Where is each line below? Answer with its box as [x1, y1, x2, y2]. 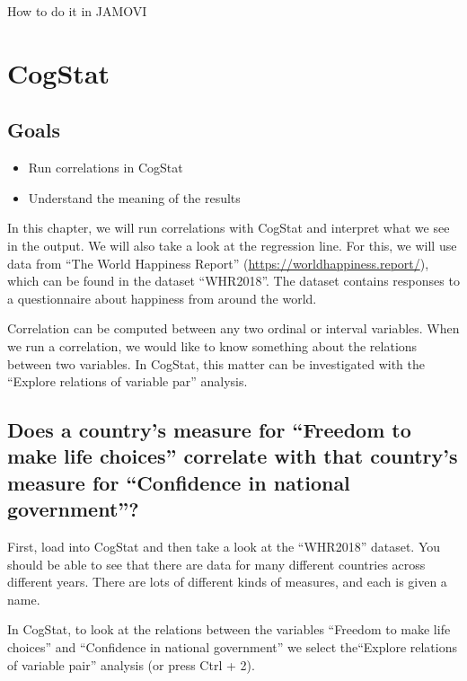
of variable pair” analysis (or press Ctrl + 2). [7, 655, 255, 674]
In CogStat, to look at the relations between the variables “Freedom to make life [7, 620, 451, 639]
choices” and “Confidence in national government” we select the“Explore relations [7, 638, 458, 657]
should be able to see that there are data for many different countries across [7, 554, 426, 573]
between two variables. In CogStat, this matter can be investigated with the [7, 354, 425, 373]
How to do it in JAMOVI [7, 2, 147, 20]
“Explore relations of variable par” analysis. [7, 372, 248, 391]
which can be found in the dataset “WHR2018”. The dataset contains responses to [7, 271, 460, 290]
